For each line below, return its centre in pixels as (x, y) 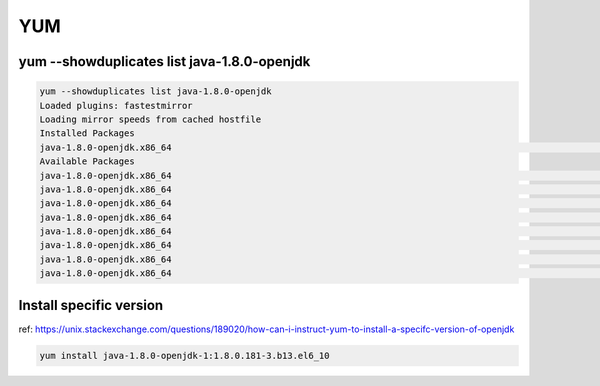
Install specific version (91, 305)
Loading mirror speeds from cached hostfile (150, 119)
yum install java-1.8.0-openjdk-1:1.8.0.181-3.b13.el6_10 (184, 355)
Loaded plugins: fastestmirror (116, 105)
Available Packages (87, 161)
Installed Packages (87, 133)
